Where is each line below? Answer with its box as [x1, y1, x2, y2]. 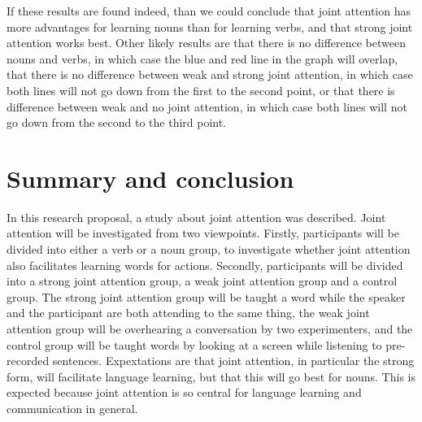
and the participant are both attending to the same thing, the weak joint [7, 304, 370, 321]
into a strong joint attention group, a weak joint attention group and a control [7, 272, 398, 289]
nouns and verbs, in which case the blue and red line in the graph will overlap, [7, 50, 398, 67]
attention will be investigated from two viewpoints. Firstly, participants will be [7, 224, 399, 241]
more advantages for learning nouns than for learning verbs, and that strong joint [7, 18, 413, 35]
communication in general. [7, 400, 138, 416]
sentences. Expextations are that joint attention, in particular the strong [52, 352, 415, 369]
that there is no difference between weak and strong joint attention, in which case [7, 66, 413, 83]
